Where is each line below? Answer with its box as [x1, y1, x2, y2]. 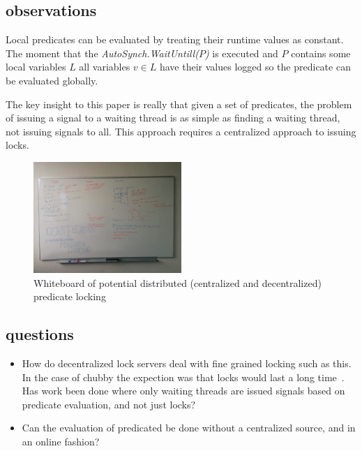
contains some [291, 45, 351, 60]
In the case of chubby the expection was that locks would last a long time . [22, 369, 345, 384]
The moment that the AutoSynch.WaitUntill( [6, 45, 199, 60]
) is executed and [204, 45, 278, 60]
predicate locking [33, 289, 106, 304]
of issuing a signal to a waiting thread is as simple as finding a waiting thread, [6, 110, 340, 125]
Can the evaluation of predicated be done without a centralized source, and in [22, 420, 356, 435]
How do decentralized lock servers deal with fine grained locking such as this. [22, 355, 352, 370]
